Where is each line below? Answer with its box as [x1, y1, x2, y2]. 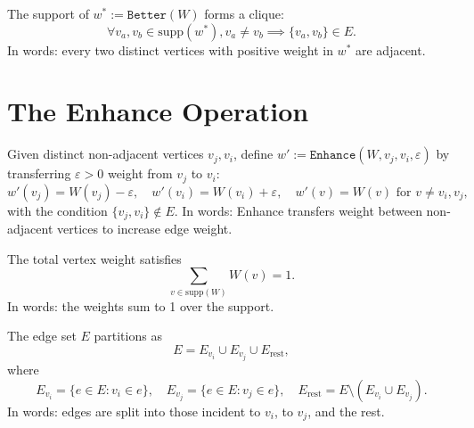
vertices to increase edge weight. [56, 219, 233, 238]
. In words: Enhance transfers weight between [174, 201, 422, 219]
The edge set [7, 326, 77, 345]
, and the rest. [307, 401, 385, 420]
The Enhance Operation [7, 93, 309, 129]
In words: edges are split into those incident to [7, 401, 261, 420]
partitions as [94, 326, 162, 345]
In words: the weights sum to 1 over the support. [7, 296, 274, 315]
